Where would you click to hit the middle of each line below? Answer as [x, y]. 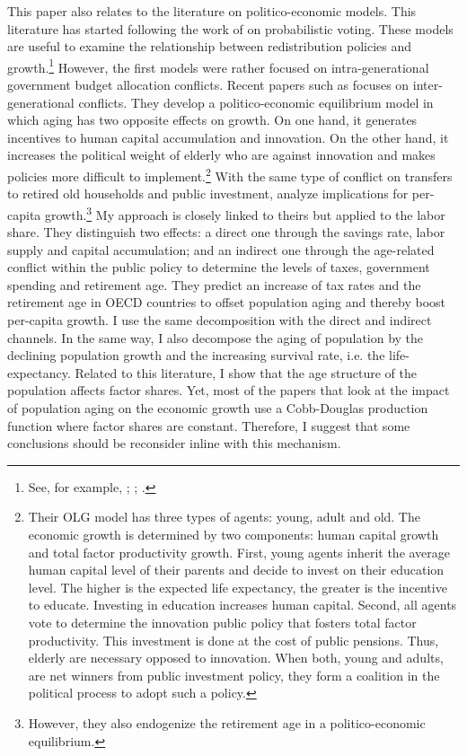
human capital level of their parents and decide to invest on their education [236, 570]
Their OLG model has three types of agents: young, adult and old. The [224, 517]
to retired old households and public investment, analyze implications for [208, 193]
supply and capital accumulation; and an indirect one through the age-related [221, 249]
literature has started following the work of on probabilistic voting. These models [230, 28]
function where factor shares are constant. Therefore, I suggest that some [209, 425]
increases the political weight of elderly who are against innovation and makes [221, 155]
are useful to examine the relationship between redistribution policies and [210, 46]
